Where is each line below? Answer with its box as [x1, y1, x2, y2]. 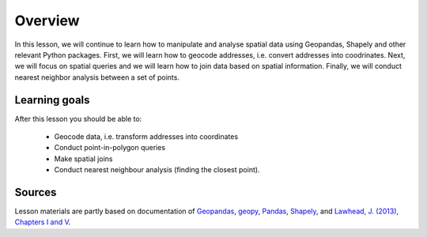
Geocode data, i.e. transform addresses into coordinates [54, 132, 239, 141]
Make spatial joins [54, 154, 113, 164]
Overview [14, 12, 80, 29]
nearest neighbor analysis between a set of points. [14, 72, 179, 82]
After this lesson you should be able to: [14, 114, 142, 123]
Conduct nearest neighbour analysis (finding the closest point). [54, 165, 260, 175]
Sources [14, 186, 57, 199]
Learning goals [14, 93, 90, 107]
